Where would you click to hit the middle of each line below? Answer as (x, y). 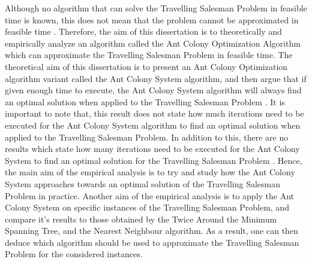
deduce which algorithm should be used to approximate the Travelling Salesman (152, 242)
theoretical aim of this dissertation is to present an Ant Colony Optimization (146, 66)
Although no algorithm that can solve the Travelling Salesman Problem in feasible (156, 8)
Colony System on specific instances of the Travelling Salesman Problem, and (147, 207)
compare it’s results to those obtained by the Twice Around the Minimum (141, 219)
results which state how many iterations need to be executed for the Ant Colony (152, 149)
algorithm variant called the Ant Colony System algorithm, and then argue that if (156, 78)
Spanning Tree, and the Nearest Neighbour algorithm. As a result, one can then (151, 231)
